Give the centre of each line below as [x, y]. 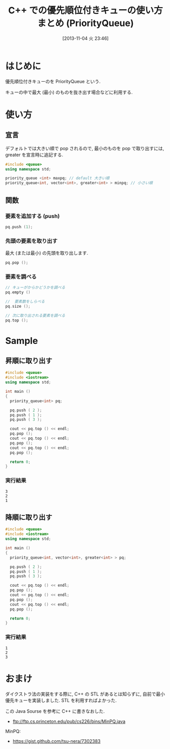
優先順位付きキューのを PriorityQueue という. [53, 81]
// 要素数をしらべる [25, 302]
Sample [22, 341]
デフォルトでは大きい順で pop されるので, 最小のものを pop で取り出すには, [85, 148]
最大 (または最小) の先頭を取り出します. [47, 253]
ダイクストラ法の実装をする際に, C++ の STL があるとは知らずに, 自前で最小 [85, 694]
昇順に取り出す [29, 361]
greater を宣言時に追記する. [34, 155]
